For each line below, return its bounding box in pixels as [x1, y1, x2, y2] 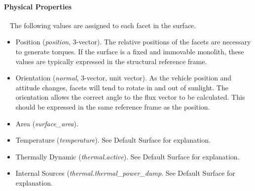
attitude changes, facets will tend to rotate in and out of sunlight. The [15, 82, 228, 92]
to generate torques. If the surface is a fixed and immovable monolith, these [15, 46, 244, 56]
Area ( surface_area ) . [15, 118, 78, 128]
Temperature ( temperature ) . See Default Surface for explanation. [15, 135, 211, 145]
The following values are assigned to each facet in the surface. [9, 20, 196, 30]
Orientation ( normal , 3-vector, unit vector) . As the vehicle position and [15, 73, 232, 83]
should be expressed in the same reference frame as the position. [15, 101, 210, 112]
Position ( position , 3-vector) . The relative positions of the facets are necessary [15, 37, 251, 47]
